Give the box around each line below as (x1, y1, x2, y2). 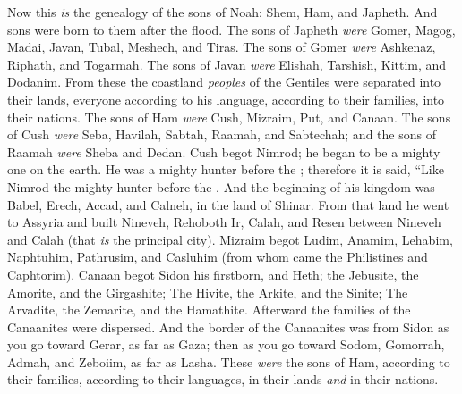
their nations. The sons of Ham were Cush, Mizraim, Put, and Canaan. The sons (7, 107, 451, 126)
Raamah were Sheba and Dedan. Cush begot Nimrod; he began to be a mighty (7, 142, 441, 161)
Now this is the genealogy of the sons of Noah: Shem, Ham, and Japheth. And (7, 3, 438, 21)
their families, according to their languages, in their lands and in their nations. (7, 370, 439, 389)
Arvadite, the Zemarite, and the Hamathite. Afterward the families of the (7, 300, 411, 319)
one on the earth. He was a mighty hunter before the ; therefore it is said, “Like (7, 160, 444, 179)
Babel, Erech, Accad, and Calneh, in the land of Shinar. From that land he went (7, 195, 449, 214)
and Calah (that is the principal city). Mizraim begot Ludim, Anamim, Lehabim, (7, 230, 453, 248)
